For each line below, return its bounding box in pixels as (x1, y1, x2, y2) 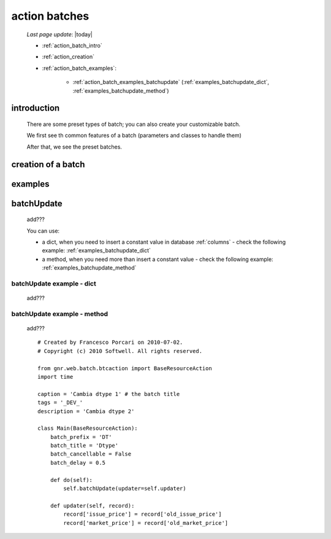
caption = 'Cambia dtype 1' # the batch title (37, 390, 180, 397)
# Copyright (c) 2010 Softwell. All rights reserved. (37, 347, 202, 354)
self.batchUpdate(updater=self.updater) (63, 485, 186, 492)
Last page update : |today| (26, 31, 93, 38)
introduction (11, 103, 60, 114)
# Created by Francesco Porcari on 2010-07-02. (37, 339, 183, 346)
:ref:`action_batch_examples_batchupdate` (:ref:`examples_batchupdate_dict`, (72, 79, 270, 86)
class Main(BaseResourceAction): (37, 425, 138, 432)
